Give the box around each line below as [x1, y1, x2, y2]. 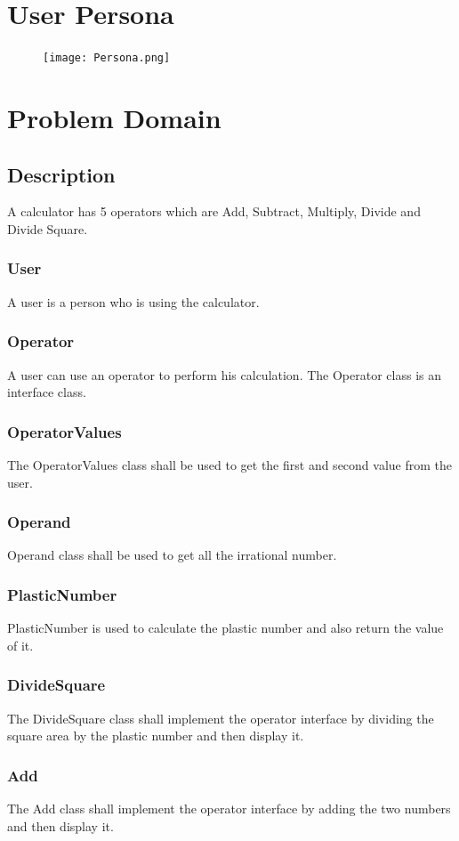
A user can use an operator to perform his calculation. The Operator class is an [7, 365, 441, 384]
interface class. [7, 383, 86, 401]
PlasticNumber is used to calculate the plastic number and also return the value [7, 619, 444, 637]
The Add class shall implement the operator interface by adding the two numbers [7, 799, 451, 818]
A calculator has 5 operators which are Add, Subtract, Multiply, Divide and [7, 202, 421, 221]
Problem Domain [7, 99, 221, 135]
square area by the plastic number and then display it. [7, 726, 304, 745]
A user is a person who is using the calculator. [7, 292, 260, 311]
